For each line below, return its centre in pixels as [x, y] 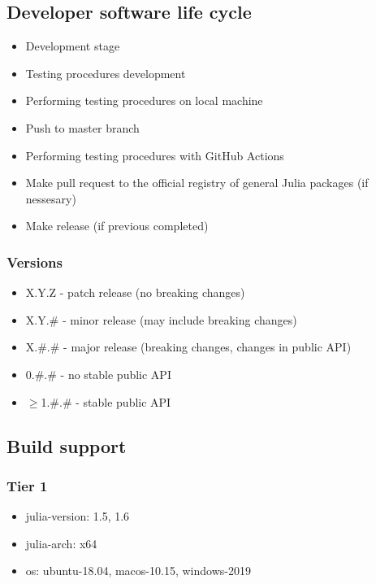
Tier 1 [27, 485]
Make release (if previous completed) [117, 226]
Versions [35, 261]
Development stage [73, 46]
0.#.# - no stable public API [98, 374]
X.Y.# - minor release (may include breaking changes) [161, 319]
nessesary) [51, 198]
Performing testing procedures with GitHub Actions [155, 155]
